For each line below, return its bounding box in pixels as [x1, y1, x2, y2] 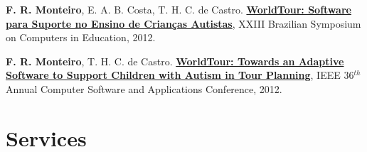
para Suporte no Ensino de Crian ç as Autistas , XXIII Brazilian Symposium [6, 16, 361, 31]
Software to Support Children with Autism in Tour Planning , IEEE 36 [6, 67, 354, 82]
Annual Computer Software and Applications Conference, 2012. [6, 81, 282, 96]
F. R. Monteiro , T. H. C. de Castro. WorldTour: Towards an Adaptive [6, 53, 344, 68]
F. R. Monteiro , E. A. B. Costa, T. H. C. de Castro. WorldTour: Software [6, 2, 351, 16]
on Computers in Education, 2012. [6, 30, 156, 45]
